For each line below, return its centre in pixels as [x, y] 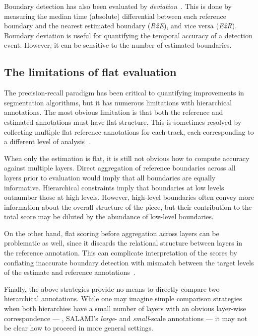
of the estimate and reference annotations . [70, 272]
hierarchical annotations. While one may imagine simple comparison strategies [123, 298]
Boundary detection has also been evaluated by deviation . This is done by [118, 6]
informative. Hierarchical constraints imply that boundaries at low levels [114, 187]
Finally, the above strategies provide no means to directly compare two [112, 289]
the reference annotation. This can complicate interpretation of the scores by [121, 253]
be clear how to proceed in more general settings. [79, 328]
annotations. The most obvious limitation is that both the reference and [114, 112]
